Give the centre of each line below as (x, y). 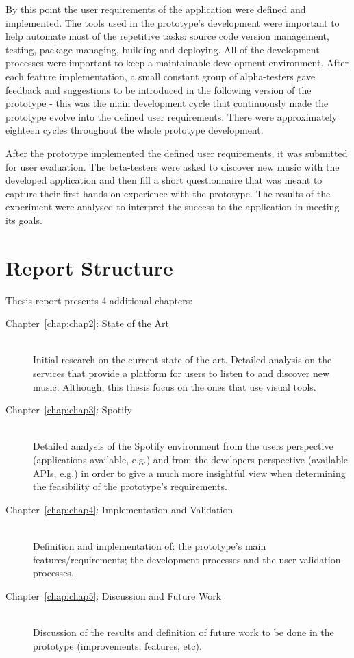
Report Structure (89, 267)
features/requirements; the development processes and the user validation (187, 559)
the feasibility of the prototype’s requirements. (130, 486)
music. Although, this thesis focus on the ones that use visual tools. (175, 386)
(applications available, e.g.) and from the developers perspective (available (191, 459)
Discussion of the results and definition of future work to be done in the (184, 632)
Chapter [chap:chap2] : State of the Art (87, 323)
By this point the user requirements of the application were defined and (156, 9)
